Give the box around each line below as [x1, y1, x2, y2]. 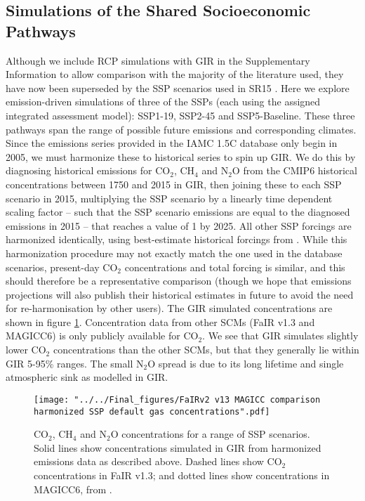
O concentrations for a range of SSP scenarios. [110, 427, 310, 441]
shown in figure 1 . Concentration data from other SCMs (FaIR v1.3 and [6, 314, 315, 329]
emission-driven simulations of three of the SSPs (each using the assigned [6, 94, 321, 109]
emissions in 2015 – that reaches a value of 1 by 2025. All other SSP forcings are [6, 218, 352, 233]
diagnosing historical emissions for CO [6, 163, 171, 178]
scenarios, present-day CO [6, 259, 118, 274]
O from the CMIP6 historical [232, 163, 357, 178]
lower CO [6, 342, 46, 357]
